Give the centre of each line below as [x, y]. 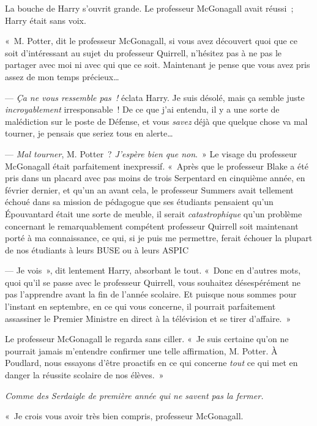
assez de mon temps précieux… [62, 76]
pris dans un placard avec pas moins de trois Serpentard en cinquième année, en [155, 178]
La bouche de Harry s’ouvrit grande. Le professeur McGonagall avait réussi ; [149, 8]
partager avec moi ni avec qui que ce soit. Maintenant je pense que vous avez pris [158, 65]
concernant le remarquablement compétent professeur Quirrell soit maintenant [152, 226]
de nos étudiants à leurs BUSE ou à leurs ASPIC [97, 249]
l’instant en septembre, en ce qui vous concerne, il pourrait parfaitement [140, 306]
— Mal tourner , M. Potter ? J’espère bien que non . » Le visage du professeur [151, 153]
